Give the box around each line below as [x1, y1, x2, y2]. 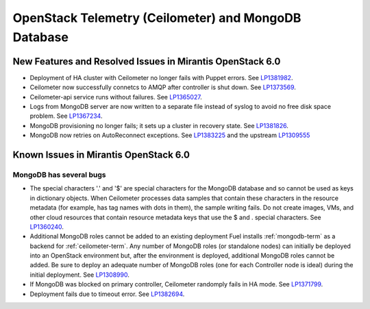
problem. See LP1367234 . [29, 112, 103, 120]
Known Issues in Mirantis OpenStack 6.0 [12, 149, 190, 161]
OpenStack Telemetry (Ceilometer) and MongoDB [12, 10, 301, 25]
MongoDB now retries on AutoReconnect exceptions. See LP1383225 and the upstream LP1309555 [29, 131, 310, 140]
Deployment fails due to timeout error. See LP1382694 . [29, 290, 185, 298]
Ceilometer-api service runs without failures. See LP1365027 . [29, 92, 202, 101]
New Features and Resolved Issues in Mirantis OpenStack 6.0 [12, 55, 281, 67]
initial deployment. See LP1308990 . [29, 271, 129, 279]
